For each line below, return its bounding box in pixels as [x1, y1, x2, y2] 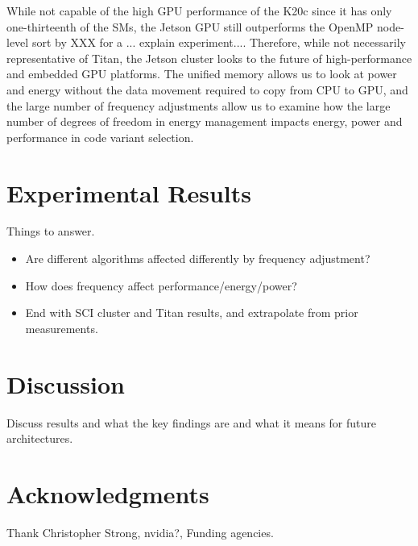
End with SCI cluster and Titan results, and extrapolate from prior [25, 304, 358, 321]
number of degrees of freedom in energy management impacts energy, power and [6, 113, 403, 130]
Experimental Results [6, 176, 251, 209]
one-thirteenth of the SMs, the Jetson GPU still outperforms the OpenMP [6, 18, 374, 35]
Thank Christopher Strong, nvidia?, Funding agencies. [6, 523, 274, 540]
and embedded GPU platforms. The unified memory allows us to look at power [6, 65, 397, 82]
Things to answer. [6, 223, 95, 240]
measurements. [25, 319, 98, 336]
